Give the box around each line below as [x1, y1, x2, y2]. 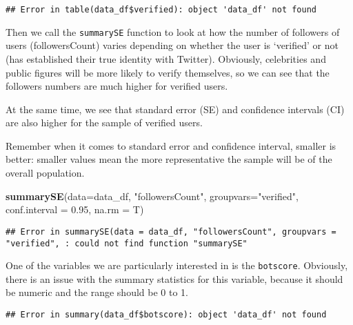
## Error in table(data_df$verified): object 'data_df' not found [6, 5, 317, 14]
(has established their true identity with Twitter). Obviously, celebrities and [6, 51, 326, 66]
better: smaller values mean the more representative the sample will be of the [6, 152, 332, 166]
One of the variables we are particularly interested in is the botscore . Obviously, [6, 258, 348, 273]
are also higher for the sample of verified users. [6, 115, 203, 130]
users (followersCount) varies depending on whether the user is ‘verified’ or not [6, 38, 339, 52]
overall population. [6, 166, 85, 180]
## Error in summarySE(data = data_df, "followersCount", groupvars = [6, 226, 336, 237]
